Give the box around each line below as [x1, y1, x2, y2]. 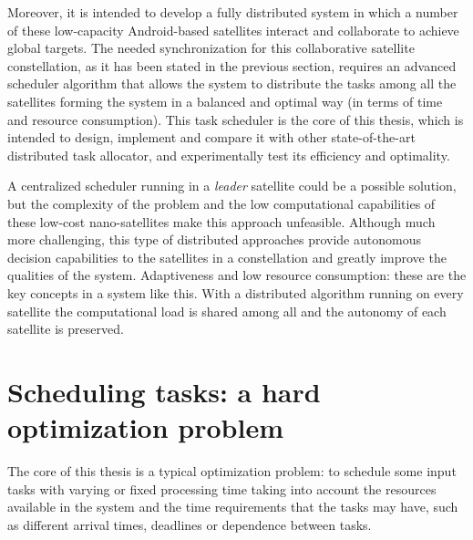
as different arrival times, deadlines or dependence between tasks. [7, 514, 372, 534]
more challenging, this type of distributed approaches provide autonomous [7, 230, 421, 249]
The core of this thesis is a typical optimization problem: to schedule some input [7, 462, 457, 480]
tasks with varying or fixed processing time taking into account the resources [7, 479, 437, 498]
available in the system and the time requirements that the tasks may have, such [7, 497, 458, 516]
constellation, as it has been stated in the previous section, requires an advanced [7, 56, 457, 75]
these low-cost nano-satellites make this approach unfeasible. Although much [7, 212, 436, 231]
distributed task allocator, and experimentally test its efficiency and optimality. [7, 145, 450, 164]
